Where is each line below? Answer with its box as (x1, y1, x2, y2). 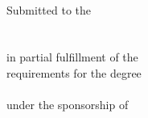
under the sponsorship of (6, 96, 129, 113)
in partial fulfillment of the (6, 48, 138, 65)
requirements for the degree (6, 64, 142, 81)
